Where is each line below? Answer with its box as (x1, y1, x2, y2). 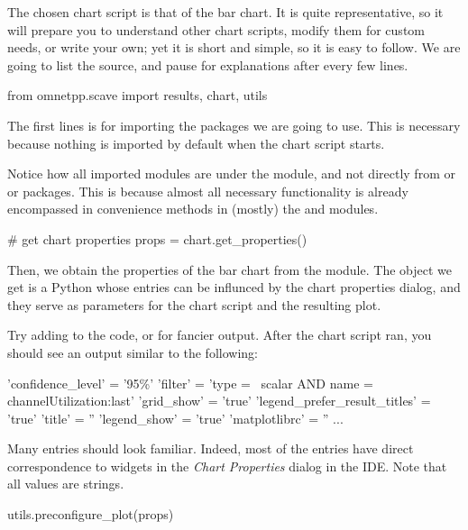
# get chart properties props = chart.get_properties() (7, 229, 307, 248)
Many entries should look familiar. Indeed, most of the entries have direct (7, 439, 414, 458)
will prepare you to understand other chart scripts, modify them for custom (7, 20, 425, 39)
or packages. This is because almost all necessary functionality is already (7, 181, 408, 200)
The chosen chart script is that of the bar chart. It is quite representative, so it (7, 3, 444, 21)
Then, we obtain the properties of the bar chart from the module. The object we (7, 260, 452, 279)
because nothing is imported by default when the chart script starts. (7, 133, 385, 152)
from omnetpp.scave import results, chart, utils (7, 86, 268, 105)
